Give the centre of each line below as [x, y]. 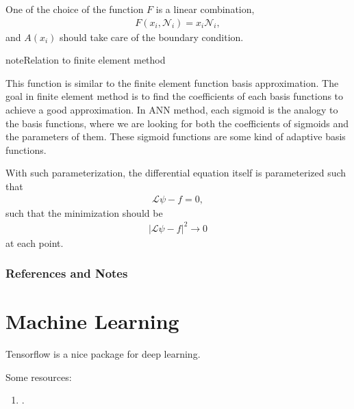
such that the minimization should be [84, 212]
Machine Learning [92, 321]
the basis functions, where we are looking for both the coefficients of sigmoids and [177, 123]
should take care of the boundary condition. [152, 37]
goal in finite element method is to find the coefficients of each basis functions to [175, 96]
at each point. [35, 242]
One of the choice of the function [75, 9]
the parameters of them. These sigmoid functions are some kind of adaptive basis [176, 136]
